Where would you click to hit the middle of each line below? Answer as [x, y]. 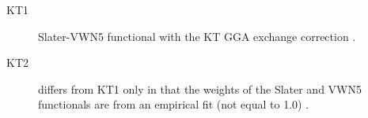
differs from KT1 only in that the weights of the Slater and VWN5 [200, 88]
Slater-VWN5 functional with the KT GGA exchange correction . [197, 36]
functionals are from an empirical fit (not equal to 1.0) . [174, 104]
